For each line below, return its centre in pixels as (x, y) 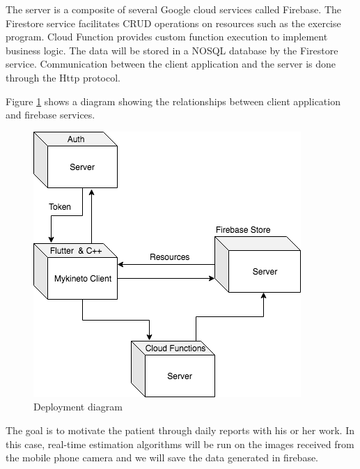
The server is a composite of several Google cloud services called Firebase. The (173, 9)
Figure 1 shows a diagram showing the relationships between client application (173, 101)
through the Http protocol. (63, 77)
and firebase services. (50, 115)
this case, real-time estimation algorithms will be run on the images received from (180, 444)
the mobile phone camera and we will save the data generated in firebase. (162, 458)
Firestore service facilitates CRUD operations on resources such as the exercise (173, 23)
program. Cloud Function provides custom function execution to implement (167, 37)
